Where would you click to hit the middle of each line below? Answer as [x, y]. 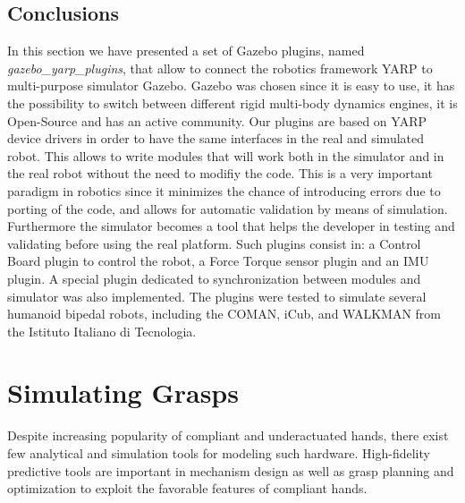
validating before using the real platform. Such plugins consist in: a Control [214, 243]
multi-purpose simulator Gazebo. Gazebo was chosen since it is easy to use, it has [231, 85]
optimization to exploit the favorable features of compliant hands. [187, 488]
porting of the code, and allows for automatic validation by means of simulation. [228, 208]
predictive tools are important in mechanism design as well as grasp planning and [231, 470]
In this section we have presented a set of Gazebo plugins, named [186, 51]
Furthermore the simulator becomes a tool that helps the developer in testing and [231, 226]
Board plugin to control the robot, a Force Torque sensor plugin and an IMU [218, 261]
